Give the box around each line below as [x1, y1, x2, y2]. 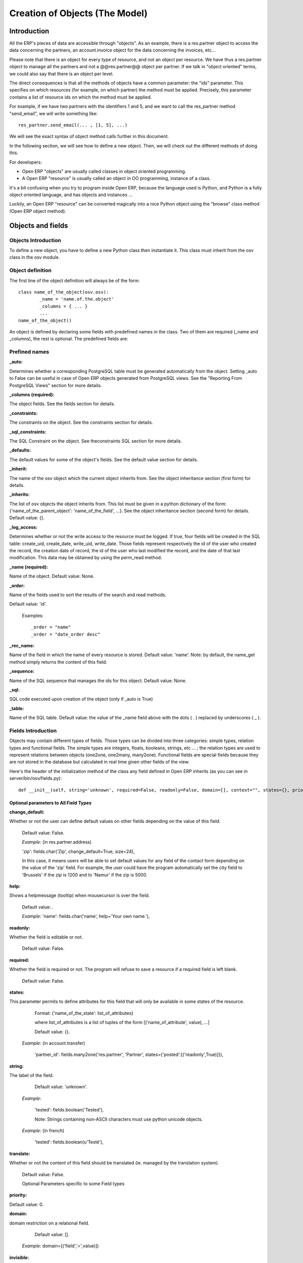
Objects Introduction [9, 236, 62, 244]
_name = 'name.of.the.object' [39, 296, 115, 302]
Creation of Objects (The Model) [9, 8, 148, 19]
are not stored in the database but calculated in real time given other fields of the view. [9, 759, 190, 765]
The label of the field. [9, 1073, 54, 1079]
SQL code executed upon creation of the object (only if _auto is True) [9, 696, 154, 702]
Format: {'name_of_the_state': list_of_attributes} [34, 1010, 134, 1016]
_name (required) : [9, 564, 48, 570]
